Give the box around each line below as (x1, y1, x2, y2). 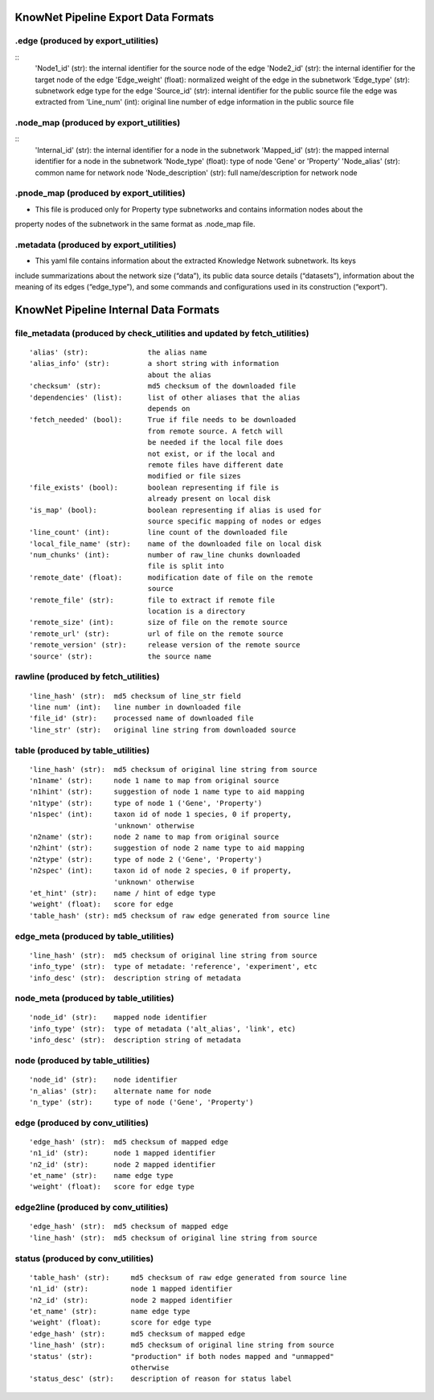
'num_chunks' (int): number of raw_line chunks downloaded (29, 551, 301, 560)
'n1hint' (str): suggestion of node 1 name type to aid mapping (29, 787, 305, 796)
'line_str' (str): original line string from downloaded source (29, 725, 297, 734)
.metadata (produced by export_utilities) (14, 239, 177, 250)
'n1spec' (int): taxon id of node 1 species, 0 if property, (29, 810, 293, 819)
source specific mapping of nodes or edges (147, 516, 321, 526)
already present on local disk (147, 495, 271, 503)
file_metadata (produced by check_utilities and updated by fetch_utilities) (14, 327, 309, 339)
